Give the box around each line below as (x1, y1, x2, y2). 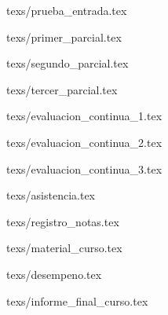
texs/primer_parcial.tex (6, 28, 122, 45)
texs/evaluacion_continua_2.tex (6, 134, 163, 150)
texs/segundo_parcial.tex (6, 55, 129, 71)
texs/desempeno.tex (6, 266, 102, 282)
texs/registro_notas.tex (6, 213, 119, 229)
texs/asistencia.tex (6, 187, 95, 203)
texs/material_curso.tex (6, 240, 122, 256)
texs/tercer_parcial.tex (6, 81, 118, 97)
